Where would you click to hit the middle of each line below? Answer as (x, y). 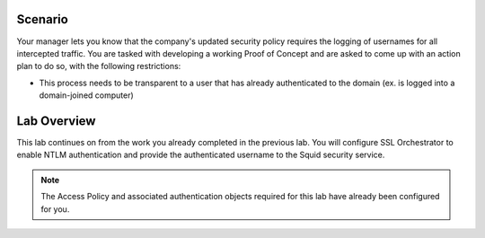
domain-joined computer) (86, 95)
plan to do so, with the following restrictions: (99, 66)
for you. (55, 209)
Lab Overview (56, 121)
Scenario (43, 19)
